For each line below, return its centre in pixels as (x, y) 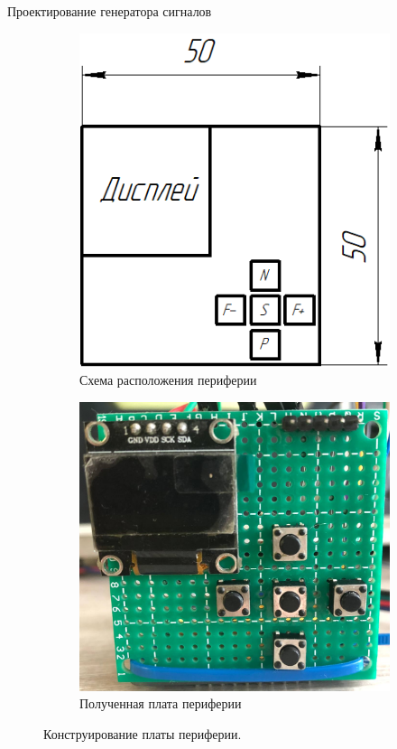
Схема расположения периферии (168, 380)
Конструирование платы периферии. (143, 734)
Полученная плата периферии (161, 703)
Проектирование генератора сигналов (110, 11)
